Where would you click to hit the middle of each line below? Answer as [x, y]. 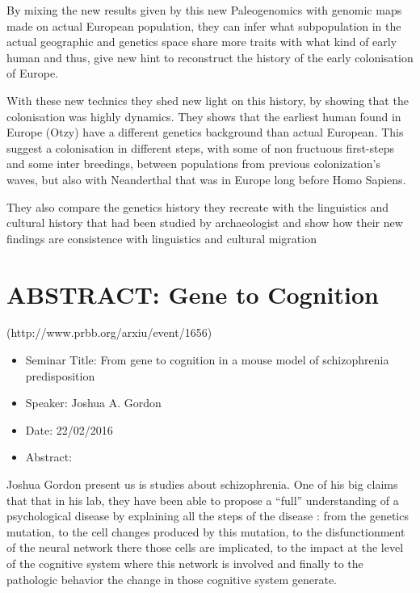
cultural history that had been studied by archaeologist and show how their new [205, 223]
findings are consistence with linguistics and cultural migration [162, 238]
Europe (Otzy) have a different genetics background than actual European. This [205, 132]
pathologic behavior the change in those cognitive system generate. [172, 579]
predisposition [60, 375]
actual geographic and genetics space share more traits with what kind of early [202, 42]
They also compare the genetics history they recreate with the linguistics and [198, 206]
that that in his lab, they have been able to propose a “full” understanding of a [203, 500]
